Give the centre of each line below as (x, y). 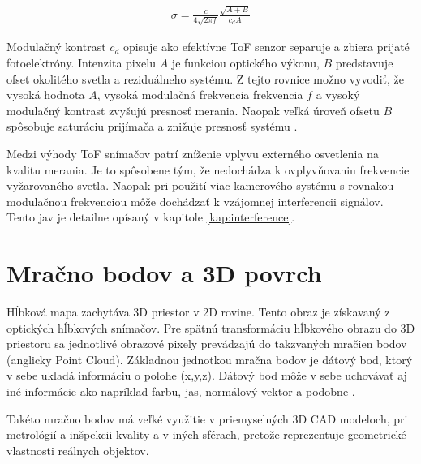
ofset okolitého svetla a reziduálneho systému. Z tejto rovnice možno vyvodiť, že (205, 78)
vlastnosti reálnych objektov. (78, 450)
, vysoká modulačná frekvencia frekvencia (200, 95)
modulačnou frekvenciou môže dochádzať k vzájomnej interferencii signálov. (195, 201)
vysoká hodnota (46, 95)
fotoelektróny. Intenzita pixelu (82, 63)
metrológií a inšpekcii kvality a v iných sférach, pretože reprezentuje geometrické (206, 434)
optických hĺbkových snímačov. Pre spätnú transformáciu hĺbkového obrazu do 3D (211, 327)
